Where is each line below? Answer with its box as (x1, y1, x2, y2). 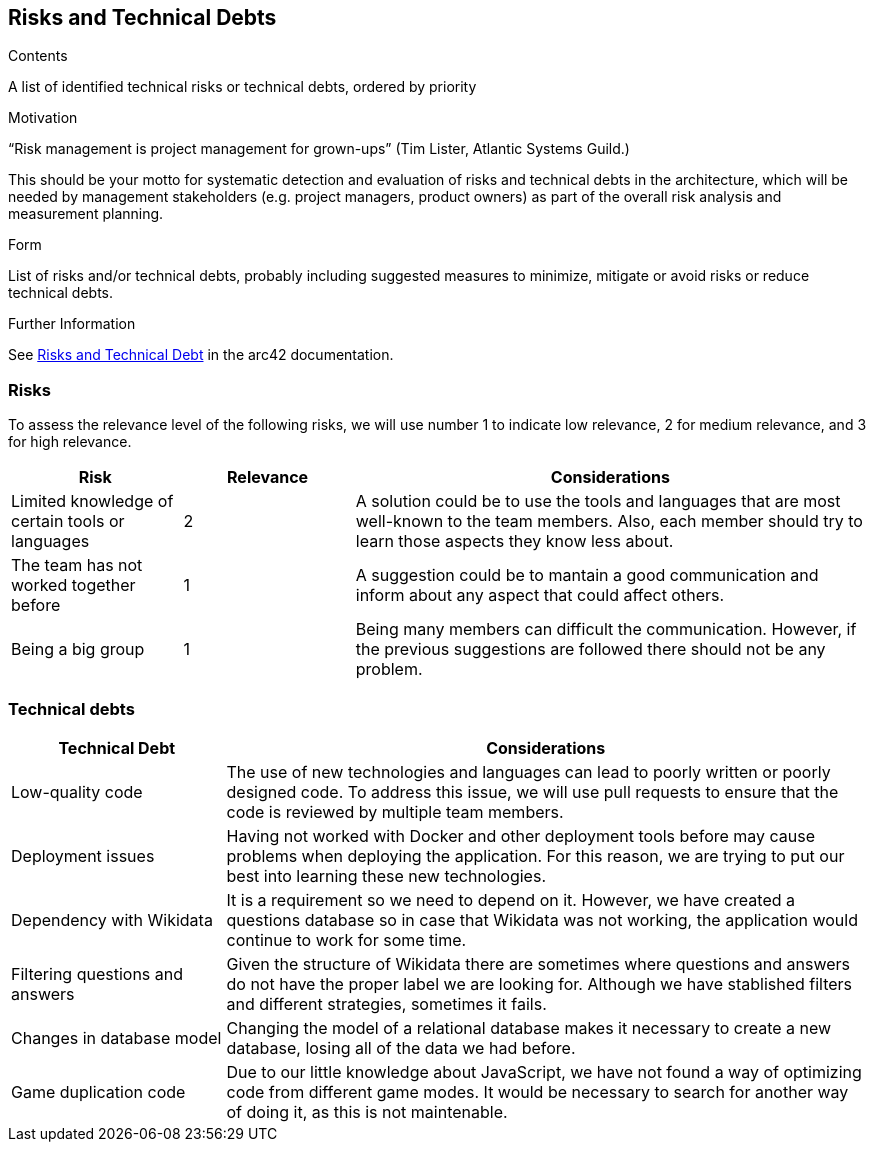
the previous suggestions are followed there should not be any (355, 639, 826, 660)
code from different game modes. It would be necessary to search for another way (226, 1081, 849, 1102)
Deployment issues (11, 845, 155, 866)
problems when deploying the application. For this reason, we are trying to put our (226, 845, 845, 866)
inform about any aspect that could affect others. (355, 585, 725, 606)
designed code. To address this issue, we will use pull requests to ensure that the (226, 781, 839, 802)
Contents (8, 47, 68, 65)
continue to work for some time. (226, 929, 467, 950)
